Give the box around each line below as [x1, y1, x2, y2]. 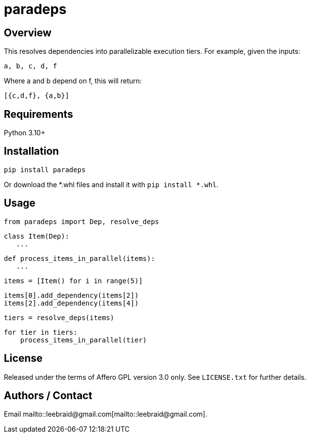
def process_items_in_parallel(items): [4, 254, 155, 262]
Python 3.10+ [4, 129, 46, 137]
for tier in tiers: [4, 328, 77, 336]
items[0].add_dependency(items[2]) [4, 291, 139, 299]
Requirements [4, 108, 73, 120]
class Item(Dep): [4, 232, 69, 240]
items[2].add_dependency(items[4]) [4, 299, 139, 307]
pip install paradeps [4, 165, 86, 174]
